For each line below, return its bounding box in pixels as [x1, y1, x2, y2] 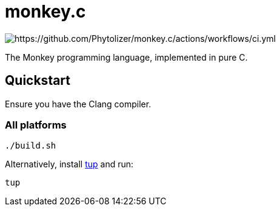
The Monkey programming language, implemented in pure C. [5, 52, 248, 62]
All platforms [5, 118, 67, 131]
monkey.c [5, 1, 86, 22]
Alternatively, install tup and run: [5, 159, 134, 170]
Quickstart [5, 73, 71, 89]
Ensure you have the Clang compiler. [5, 98, 152, 109]
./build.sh [5, 141, 56, 151]
